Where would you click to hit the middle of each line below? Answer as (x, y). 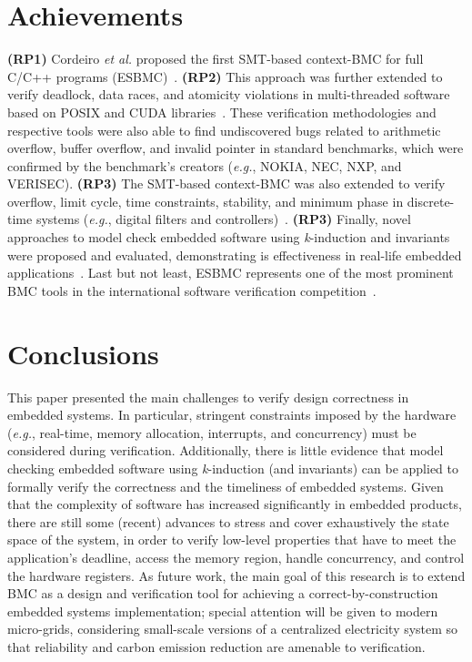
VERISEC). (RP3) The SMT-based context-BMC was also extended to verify (226, 183)
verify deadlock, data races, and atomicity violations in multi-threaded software (229, 94)
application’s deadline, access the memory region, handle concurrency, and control (236, 557)
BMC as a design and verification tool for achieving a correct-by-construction (223, 593)
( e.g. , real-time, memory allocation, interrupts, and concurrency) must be (212, 432)
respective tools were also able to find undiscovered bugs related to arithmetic (224, 130)
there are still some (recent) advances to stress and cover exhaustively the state (228, 521)
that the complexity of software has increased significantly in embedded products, (235, 504)
